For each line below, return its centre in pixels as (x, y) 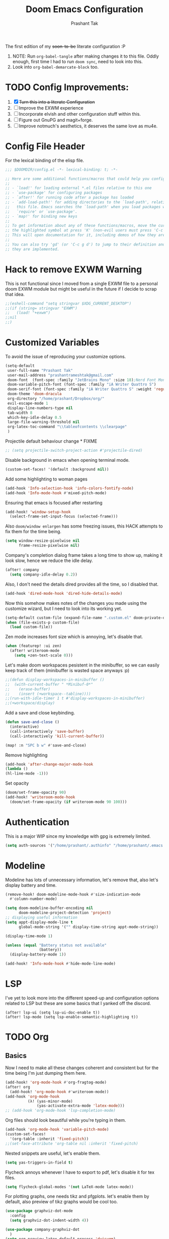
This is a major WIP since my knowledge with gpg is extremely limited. (78, 836)
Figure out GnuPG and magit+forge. (56, 120)
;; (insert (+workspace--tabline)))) (48, 694)
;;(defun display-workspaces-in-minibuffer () (55, 680)
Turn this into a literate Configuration (57, 102)
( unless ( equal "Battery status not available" (56, 945)
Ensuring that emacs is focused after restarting (54, 503)
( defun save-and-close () (32, 722)
